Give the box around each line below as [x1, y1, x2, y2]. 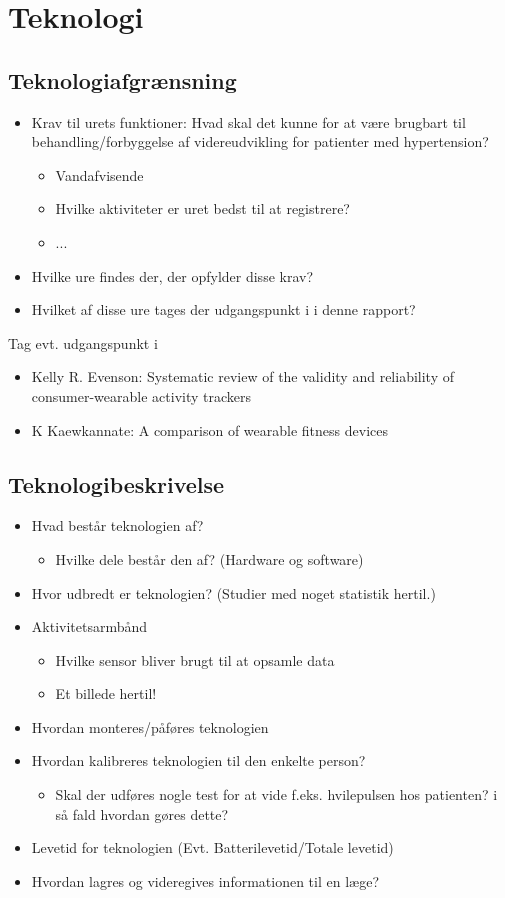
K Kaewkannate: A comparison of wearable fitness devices [31, 419, 388, 440]
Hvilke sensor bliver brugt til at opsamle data [55, 649, 335, 670]
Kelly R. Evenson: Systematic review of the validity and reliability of [31, 366, 454, 387]
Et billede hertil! [55, 683, 157, 704]
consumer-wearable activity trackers [31, 385, 252, 406]
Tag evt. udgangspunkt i [8, 332, 158, 353]
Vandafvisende [55, 164, 144, 185]
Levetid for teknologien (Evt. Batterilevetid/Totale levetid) [31, 837, 394, 858]
